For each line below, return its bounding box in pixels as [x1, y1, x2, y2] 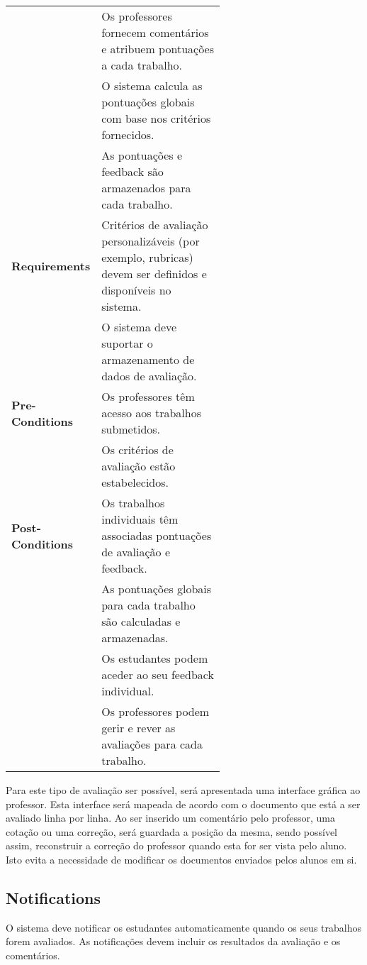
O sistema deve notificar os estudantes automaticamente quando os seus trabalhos [6, 920, 361, 934]
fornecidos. [101, 126, 154, 143]
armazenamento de [101, 351, 195, 368]
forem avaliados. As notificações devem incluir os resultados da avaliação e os [6, 934, 341, 949]
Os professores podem [101, 703, 210, 719]
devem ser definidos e [101, 265, 207, 282]
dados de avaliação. [101, 368, 197, 384]
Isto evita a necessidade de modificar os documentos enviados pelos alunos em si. [6, 851, 357, 866]
